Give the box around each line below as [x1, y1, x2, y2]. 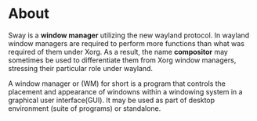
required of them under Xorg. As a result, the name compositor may [8, 47, 229, 56]
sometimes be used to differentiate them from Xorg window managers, [8, 55, 237, 65]
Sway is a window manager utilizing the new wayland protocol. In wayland [8, 30, 250, 40]
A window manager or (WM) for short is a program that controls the [8, 79, 226, 88]
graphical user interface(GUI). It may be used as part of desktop [8, 95, 215, 105]
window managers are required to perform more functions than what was [8, 38, 245, 48]
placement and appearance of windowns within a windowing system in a [8, 87, 243, 96]
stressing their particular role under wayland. [8, 63, 154, 73]
